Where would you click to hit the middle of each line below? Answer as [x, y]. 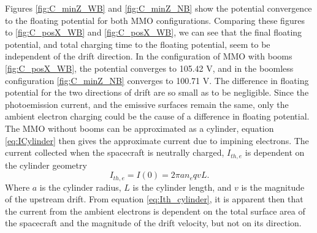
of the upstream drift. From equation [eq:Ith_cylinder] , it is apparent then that [154, 199]
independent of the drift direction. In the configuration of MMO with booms [149, 56]
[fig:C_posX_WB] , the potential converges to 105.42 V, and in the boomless [149, 68]
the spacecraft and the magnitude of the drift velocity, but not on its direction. [153, 223]
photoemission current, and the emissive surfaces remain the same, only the [147, 104]
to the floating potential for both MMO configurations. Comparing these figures [155, 20]
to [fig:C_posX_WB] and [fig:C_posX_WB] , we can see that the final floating [154, 32]
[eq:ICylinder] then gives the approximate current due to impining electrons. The [157, 140]
